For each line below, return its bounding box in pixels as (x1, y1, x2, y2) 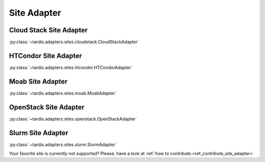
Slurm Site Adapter (9, 129, 69, 137)
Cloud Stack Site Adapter (9, 26, 88, 34)
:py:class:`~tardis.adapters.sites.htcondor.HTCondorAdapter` (9, 64, 132, 70)
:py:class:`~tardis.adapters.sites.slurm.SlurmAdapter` (9, 141, 117, 147)
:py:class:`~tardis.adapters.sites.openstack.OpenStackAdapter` (9, 116, 137, 122)
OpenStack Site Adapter (9, 103, 85, 111)
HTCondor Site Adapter (9, 51, 82, 60)
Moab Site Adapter (9, 77, 68, 86)
